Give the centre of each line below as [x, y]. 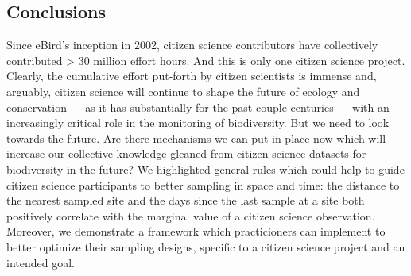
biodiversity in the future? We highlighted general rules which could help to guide [205, 169]
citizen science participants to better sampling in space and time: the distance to [203, 184]
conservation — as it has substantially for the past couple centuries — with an [198, 107]
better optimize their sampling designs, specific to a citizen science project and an [206, 246]
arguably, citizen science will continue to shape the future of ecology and [183, 91]
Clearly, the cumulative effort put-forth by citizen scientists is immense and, [192, 76]
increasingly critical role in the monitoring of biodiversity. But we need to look [198, 123]
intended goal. [41, 262]
